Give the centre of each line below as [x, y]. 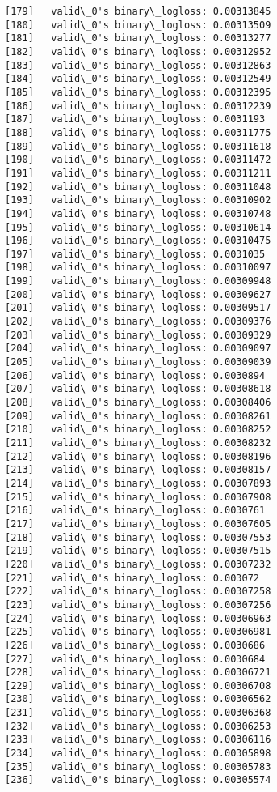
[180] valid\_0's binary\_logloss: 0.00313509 [138, 25]
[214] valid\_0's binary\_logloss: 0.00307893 [138, 483]
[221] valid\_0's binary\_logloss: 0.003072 [132, 578]
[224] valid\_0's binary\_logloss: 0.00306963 [138, 618]
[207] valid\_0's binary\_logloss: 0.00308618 [138, 389]
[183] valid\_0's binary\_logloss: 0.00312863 [138, 65]
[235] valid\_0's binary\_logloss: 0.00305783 [138, 766]
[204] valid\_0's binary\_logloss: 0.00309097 [138, 349]
